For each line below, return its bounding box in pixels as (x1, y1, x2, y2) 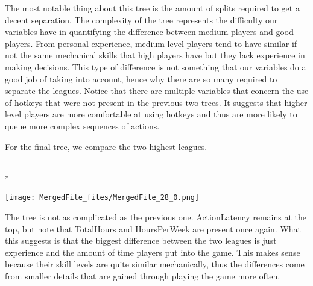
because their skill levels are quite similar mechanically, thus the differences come (5, 258, 305, 270)
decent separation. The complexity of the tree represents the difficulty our (5, 13, 278, 26)
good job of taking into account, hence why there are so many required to (5, 72, 277, 85)
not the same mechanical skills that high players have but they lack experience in (5, 49, 305, 61)
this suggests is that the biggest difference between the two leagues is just (5, 234, 277, 247)
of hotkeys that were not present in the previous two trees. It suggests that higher (5, 96, 308, 108)
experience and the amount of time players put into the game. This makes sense (5, 246, 300, 258)
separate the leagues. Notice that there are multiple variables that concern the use (5, 84, 309, 97)
